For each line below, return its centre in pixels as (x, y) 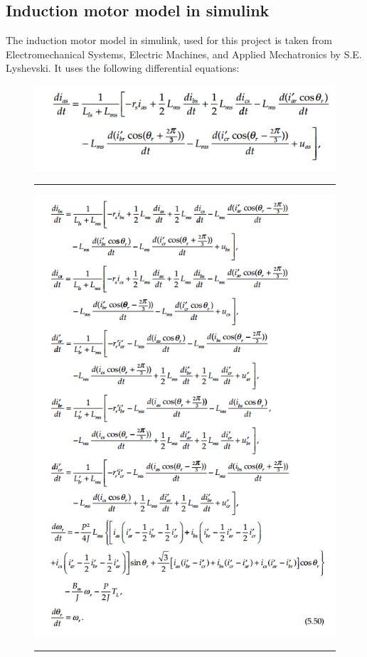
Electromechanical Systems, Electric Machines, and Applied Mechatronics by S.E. (184, 54)
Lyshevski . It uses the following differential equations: (123, 68)
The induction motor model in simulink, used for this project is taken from (169, 40)
